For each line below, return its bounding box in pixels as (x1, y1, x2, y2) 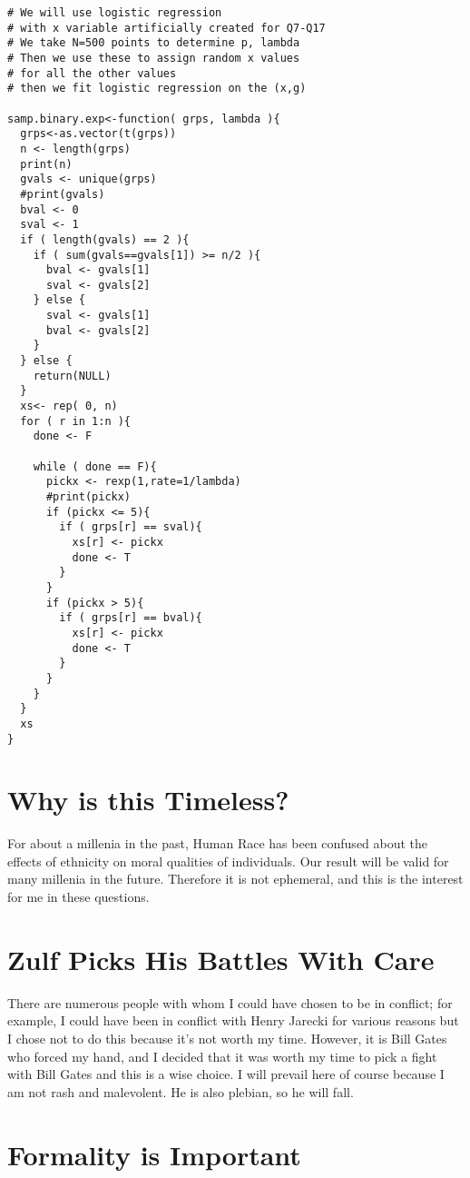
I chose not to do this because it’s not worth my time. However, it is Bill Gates (7, 1028, 447, 1047)
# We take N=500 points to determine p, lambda (7, 36, 300, 50)
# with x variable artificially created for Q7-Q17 (7, 21, 326, 35)
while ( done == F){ (33, 460, 157, 473)
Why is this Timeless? (7, 781, 289, 818)
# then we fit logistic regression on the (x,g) (7, 82, 307, 95)
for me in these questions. (7, 887, 150, 906)
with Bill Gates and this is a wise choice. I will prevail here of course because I (7, 1064, 445, 1084)
